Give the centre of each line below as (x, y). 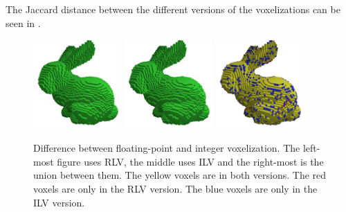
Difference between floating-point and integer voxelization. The (167, 148)
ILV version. (59, 202)
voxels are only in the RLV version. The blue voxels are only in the (175, 188)
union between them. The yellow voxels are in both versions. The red (180, 175)
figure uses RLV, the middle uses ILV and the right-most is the (190, 161)
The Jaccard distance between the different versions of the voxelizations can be (173, 9)
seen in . (23, 23)
